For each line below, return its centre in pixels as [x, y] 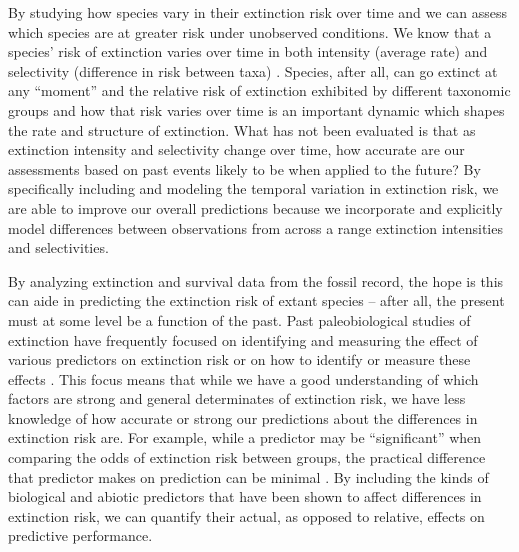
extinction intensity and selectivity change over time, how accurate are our [236, 149]
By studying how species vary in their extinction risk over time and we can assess [258, 12]
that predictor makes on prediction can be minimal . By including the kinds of [248, 476]
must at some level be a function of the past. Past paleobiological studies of [239, 319]
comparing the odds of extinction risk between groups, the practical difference [247, 457]
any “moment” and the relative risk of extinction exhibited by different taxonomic [259, 90]
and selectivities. [58, 247]
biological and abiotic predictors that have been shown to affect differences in [245, 496]
